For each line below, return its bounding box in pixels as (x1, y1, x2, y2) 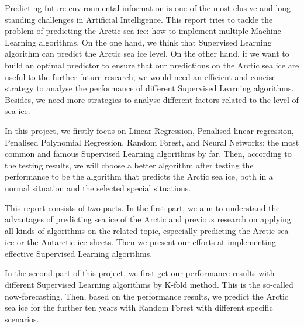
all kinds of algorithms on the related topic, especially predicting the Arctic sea (5, 224, 289, 236)
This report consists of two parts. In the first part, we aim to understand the (5, 201, 280, 214)
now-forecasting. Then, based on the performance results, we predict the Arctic (5, 290, 289, 302)
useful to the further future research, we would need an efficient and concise (5, 70, 276, 82)
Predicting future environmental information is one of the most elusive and (5, 2, 273, 13)
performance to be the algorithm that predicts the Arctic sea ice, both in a (5, 170, 273, 183)
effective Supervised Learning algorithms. (5, 247, 153, 259)
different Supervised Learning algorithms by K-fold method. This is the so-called (5, 278, 293, 291)
